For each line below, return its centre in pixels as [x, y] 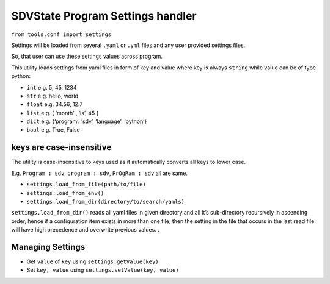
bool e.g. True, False [53, 130]
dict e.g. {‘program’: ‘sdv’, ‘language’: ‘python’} [87, 121]
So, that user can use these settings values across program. [87, 56]
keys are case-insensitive [61, 147]
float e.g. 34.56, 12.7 [55, 104]
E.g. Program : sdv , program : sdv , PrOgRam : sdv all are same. [99, 173]
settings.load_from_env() [65, 193]
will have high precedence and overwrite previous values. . [86, 230]
